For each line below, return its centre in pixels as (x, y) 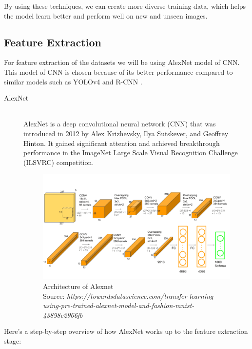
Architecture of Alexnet (78, 286)
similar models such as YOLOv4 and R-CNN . (73, 81)
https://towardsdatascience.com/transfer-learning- (141, 296)
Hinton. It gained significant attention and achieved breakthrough (122, 143)
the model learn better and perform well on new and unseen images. (106, 15)
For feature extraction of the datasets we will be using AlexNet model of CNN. (122, 62)
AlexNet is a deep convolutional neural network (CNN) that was (120, 124)
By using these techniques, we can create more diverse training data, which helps (125, 6)
